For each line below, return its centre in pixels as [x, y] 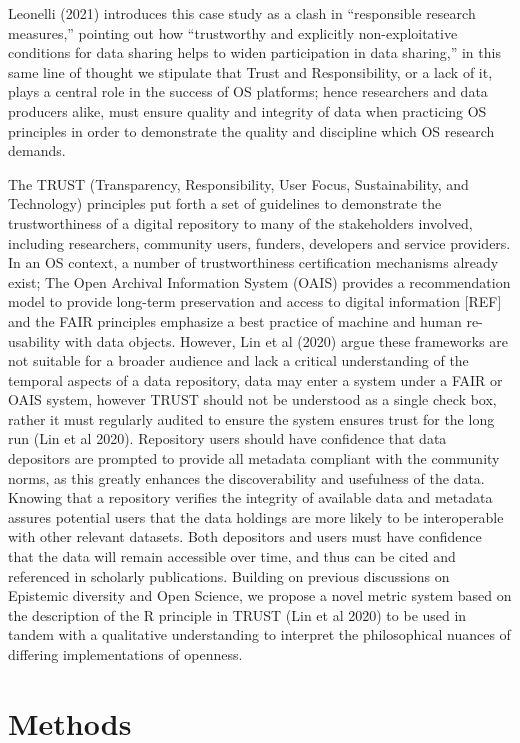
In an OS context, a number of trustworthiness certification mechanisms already [253, 262]
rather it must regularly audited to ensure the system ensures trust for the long [251, 418]
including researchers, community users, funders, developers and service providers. [259, 242]
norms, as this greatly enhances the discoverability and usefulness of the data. [246, 477]
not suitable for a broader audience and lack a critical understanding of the [238, 360]
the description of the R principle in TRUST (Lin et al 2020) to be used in [237, 614]
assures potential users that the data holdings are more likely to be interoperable [256, 516]
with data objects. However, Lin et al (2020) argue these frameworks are [286, 340]
